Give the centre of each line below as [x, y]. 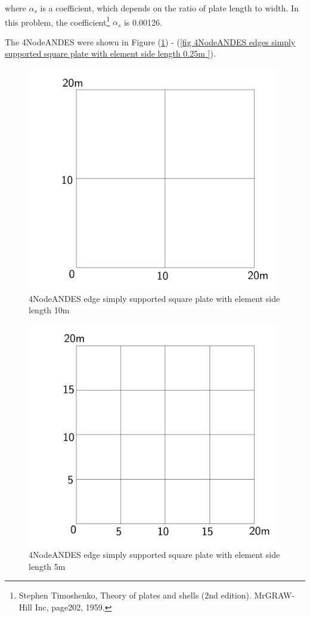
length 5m [47, 566]
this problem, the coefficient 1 [58, 21]
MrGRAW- [275, 595]
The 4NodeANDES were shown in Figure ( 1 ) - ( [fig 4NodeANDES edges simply [150, 41]
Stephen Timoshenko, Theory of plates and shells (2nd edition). [135, 595]
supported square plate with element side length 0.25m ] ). [110, 53]
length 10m [49, 310]
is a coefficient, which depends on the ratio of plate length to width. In [169, 8]
